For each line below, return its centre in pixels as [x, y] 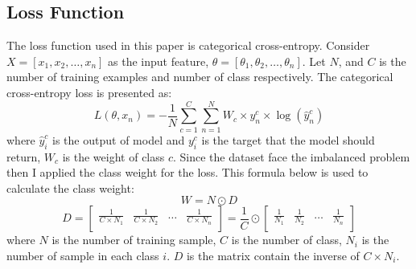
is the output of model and [119, 139]
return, [24, 156]
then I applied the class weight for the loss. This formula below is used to [187, 172]
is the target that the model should [288, 139]
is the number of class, [286, 240]
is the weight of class [113, 156]
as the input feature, [159, 61]
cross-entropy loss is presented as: [89, 92]
